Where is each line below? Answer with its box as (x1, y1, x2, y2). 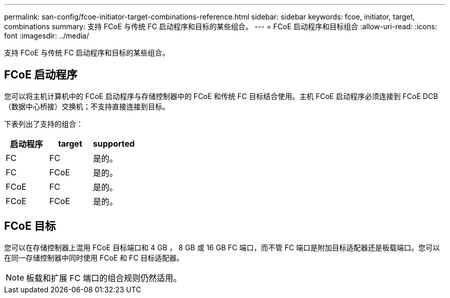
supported (93, 138, 135, 149)
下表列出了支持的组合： (4, 119, 83, 128)
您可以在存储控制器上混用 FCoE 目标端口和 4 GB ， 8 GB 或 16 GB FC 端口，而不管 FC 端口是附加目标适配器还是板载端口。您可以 (4, 243, 440, 252)
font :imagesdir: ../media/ (4, 31, 89, 40)
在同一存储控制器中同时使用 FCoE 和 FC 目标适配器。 (4, 253, 184, 262)
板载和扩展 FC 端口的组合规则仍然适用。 (26, 272, 182, 283)
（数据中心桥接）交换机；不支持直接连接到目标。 (4, 102, 170, 111)
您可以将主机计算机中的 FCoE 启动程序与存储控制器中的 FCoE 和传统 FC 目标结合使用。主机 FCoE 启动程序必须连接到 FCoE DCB (4, 91, 438, 101)
